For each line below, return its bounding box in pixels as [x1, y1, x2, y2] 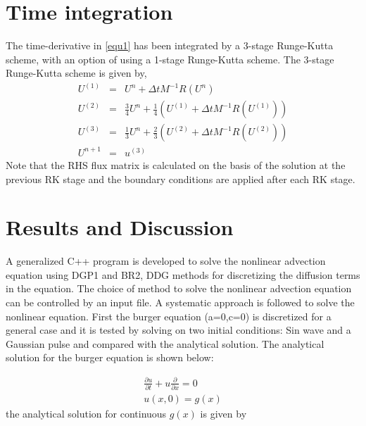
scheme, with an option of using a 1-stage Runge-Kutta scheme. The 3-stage [6, 51, 334, 66]
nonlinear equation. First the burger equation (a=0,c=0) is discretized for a [6, 308, 332, 323]
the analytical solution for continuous [6, 406, 167, 420]
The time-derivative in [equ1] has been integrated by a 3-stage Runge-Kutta [6, 38, 334, 53]
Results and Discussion [6, 213, 234, 242]
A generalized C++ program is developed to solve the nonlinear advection [6, 253, 326, 268]
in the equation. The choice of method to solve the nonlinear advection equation [6, 281, 352, 296]
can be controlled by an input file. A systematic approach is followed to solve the [6, 295, 355, 310]
